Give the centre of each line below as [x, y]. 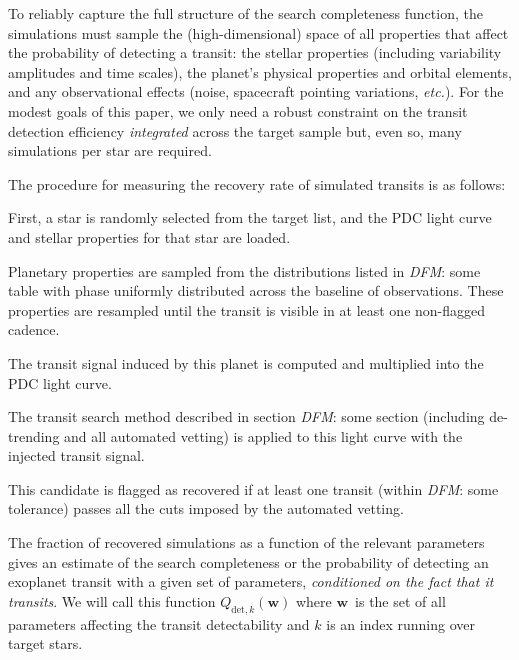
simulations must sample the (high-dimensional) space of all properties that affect [258, 32]
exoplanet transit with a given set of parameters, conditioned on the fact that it [251, 581]
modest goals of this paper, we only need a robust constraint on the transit [238, 110]
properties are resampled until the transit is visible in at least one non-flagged [247, 309]
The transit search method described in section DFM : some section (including [246, 416]
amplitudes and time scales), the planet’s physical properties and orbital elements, [260, 71]
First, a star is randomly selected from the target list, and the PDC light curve [250, 217]
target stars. [45, 643]
